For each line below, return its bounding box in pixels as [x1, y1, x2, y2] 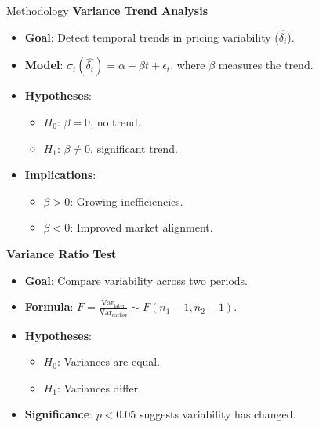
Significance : [24, 406, 92, 422]
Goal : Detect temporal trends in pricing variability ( [24, 28, 279, 45]
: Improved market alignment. [70, 219, 213, 235]
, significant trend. [90, 140, 178, 156]
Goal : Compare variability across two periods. [24, 272, 248, 288]
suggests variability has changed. [139, 406, 296, 422]
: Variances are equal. [56, 353, 161, 370]
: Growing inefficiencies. [70, 192, 183, 209]
